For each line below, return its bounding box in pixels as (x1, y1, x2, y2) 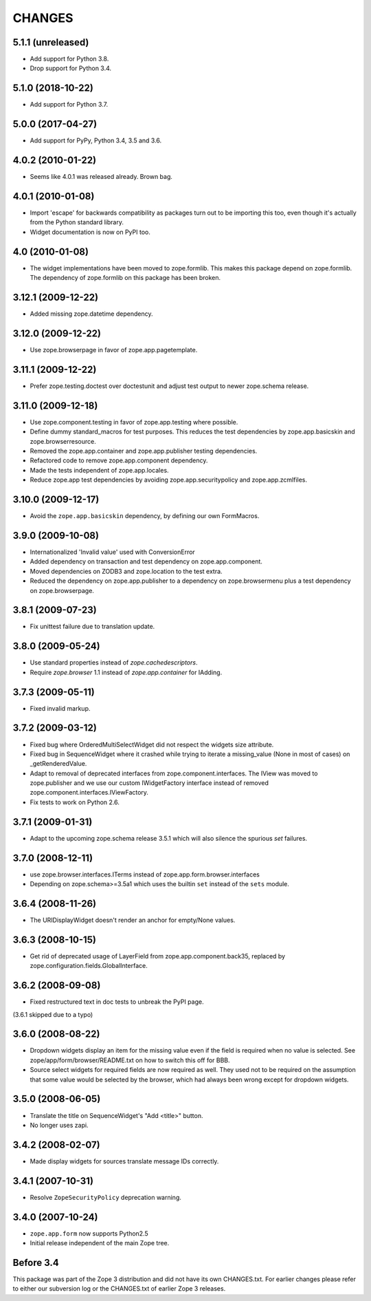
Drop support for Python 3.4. (30, 64, 112, 72)
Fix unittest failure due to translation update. (30, 623, 155, 631)
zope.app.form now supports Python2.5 (30, 1229, 149, 1238)
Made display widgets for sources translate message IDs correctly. (30, 1157, 219, 1165)
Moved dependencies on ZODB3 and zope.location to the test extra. (30, 567, 223, 575)
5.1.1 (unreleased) (12, 36, 89, 48)
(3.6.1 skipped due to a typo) (12, 1010, 93, 1018)
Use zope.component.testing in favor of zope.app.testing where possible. (30, 418, 238, 426)
